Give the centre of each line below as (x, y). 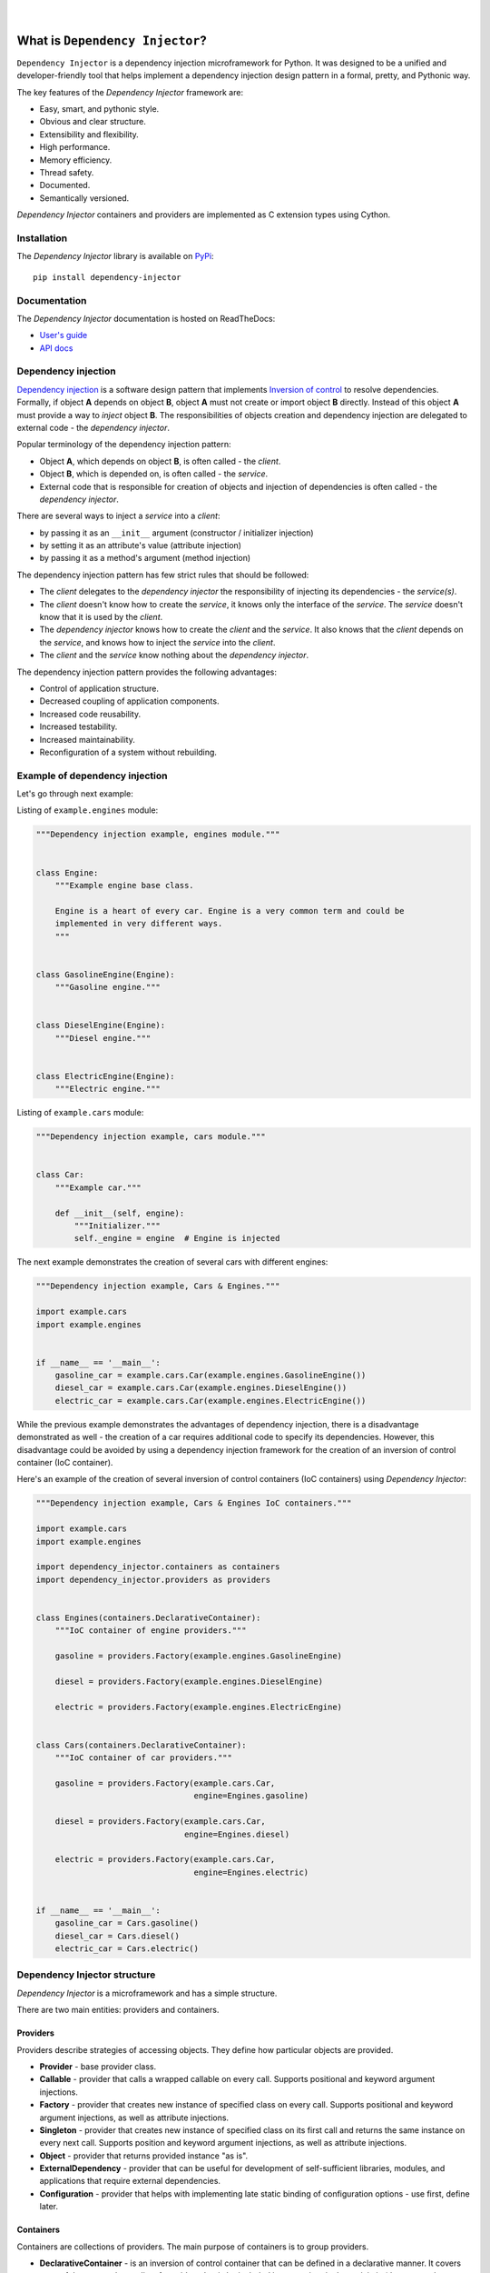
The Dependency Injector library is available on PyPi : (115, 256)
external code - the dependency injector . (93, 427)
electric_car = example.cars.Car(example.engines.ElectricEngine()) (211, 1401)
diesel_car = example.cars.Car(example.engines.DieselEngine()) (201, 1388)
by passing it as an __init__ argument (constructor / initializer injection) (176, 533)
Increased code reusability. (90, 714)
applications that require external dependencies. (130, 2181)
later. (49, 2207)
